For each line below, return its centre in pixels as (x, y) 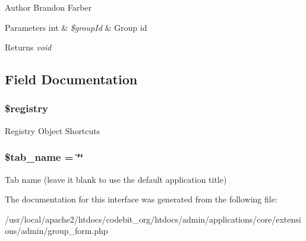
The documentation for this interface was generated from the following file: (141, 199)
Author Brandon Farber (48, 7)
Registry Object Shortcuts (53, 130)
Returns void (28, 47)
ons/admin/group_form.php (56, 231)
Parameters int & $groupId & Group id (76, 27)
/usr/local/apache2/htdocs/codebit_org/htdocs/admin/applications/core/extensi (153, 219)
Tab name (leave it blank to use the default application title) (116, 179)
